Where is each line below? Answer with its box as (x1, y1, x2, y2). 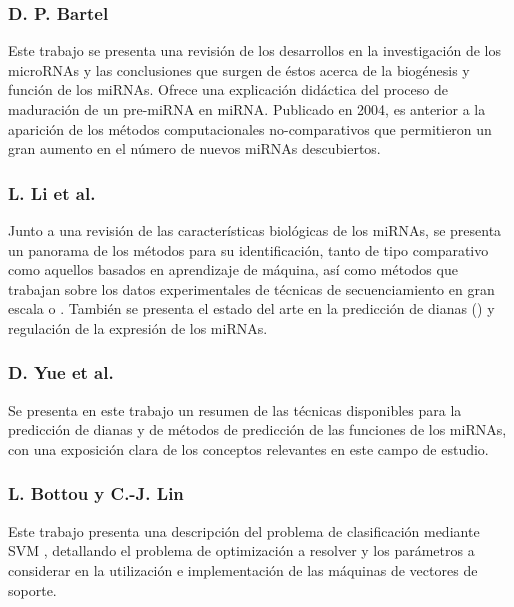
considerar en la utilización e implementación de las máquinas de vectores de (8, 559, 478, 580)
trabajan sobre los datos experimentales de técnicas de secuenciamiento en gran (8, 278, 495, 299)
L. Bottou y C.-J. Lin (8, 481, 184, 506)
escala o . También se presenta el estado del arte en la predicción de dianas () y (8, 298, 495, 319)
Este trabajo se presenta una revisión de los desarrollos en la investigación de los (8, 40, 501, 61)
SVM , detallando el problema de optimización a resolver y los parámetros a (8, 540, 475, 561)
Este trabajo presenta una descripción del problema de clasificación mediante (8, 520, 480, 541)
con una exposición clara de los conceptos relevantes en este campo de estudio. (8, 438, 489, 459)
